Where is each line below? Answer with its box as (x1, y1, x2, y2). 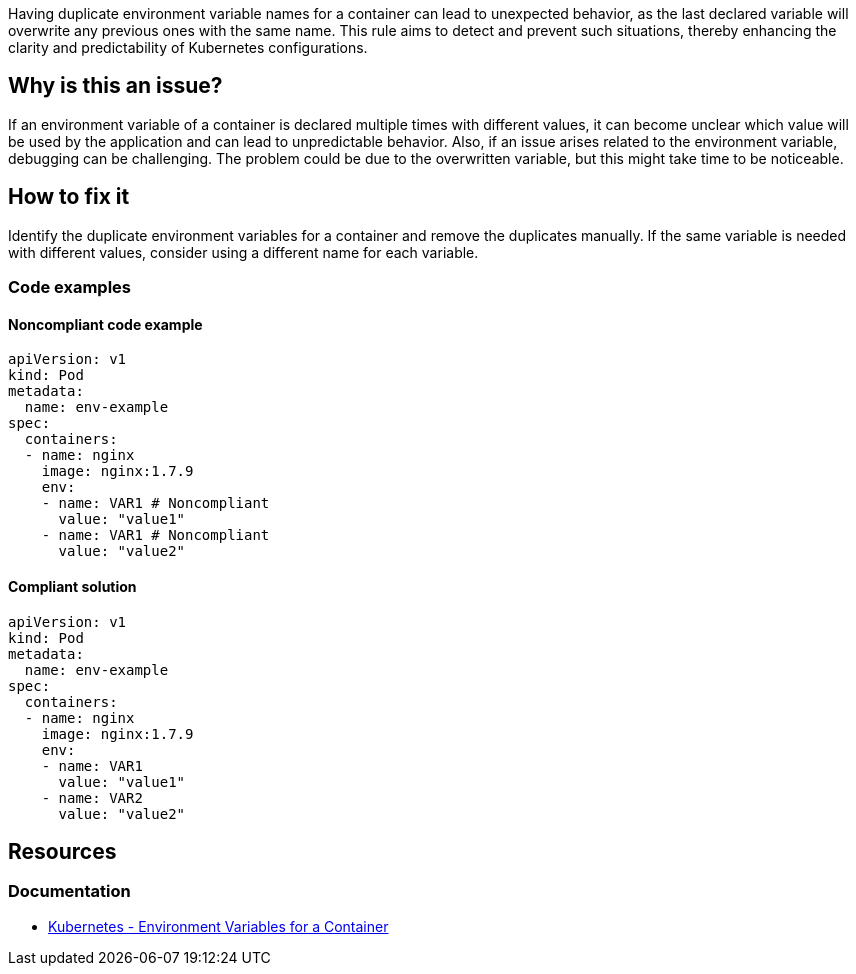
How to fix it (8, 184, 130, 210)
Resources (8, 838, 117, 864)
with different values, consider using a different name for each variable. (8, 243, 479, 261)
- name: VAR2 (41, 789, 143, 806)
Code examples (8, 277, 132, 298)
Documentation (8, 881, 131, 902)
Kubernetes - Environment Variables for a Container (48, 917, 389, 935)
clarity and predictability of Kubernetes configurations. (8, 39, 368, 56)
